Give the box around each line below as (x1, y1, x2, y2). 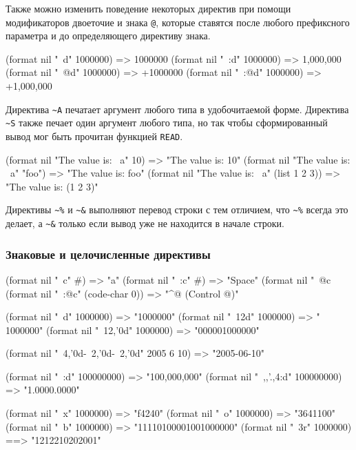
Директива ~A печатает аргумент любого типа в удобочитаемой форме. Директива (6, 101, 349, 116)
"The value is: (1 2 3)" (6, 179, 98, 193)
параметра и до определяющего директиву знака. (6, 28, 211, 43)
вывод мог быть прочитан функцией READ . (6, 128, 183, 143)
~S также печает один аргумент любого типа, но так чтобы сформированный (6, 115, 328, 130)
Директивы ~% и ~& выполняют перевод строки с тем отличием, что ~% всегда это (6, 202, 348, 217)
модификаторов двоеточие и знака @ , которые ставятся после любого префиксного (6, 14, 350, 29)
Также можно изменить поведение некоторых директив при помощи (6, 1, 291, 15)
